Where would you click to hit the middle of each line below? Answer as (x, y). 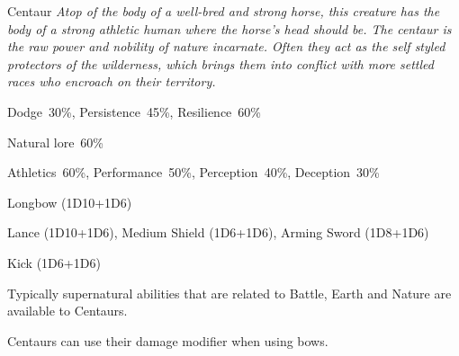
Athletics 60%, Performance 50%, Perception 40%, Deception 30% (193, 172)
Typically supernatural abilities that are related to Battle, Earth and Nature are (229, 293)
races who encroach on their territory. (112, 81)
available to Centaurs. (67, 311)
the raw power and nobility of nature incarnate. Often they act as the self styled (226, 46)
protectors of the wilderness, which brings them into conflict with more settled (220, 63)
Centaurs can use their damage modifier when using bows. (168, 340)
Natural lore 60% (56, 142)
